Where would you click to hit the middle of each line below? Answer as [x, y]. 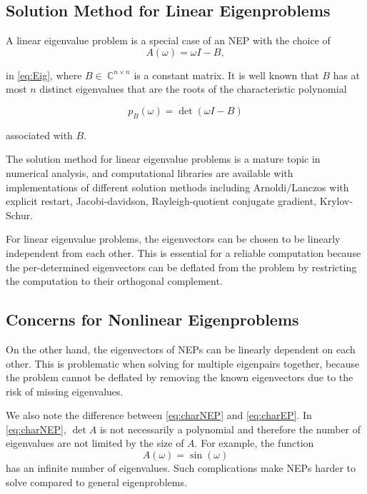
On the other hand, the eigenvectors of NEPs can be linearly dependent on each [181, 349]
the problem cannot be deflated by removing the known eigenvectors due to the [180, 377]
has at [347, 75]
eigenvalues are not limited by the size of [95, 443]
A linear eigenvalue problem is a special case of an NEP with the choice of [168, 40]
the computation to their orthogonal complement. [114, 281]
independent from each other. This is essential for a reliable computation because [183, 252]
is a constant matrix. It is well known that [226, 75]
